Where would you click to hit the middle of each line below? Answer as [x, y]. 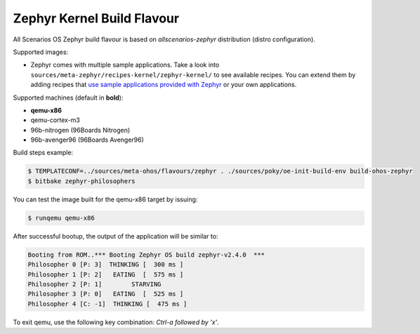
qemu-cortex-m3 [55, 120]
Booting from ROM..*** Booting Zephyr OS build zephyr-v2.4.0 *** [146, 255]
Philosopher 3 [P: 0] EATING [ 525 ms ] [106, 294]
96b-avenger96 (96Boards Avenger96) [87, 140]
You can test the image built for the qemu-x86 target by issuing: [105, 199]
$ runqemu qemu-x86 [61, 218]
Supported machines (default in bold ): [68, 98]
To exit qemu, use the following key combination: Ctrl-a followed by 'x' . [116, 322]
